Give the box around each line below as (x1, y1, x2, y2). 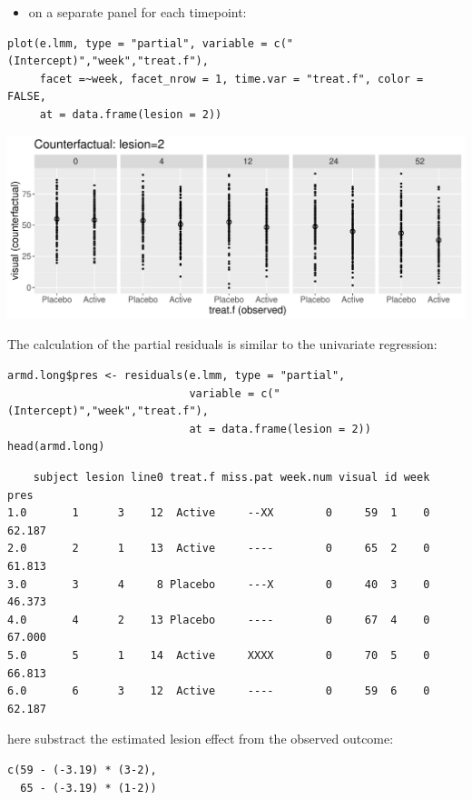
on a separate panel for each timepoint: (28, 3, 247, 21)
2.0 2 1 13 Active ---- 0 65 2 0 (7, 542, 430, 555)
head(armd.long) (7, 440, 105, 454)
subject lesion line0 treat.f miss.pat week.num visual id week (33, 471, 430, 485)
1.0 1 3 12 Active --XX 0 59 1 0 (7, 506, 430, 520)
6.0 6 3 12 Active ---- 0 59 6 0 (7, 685, 430, 698)
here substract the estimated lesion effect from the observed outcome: (7, 729, 394, 748)
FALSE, (7, 90, 46, 104)
